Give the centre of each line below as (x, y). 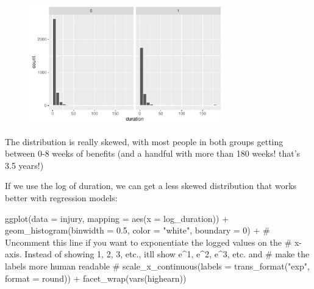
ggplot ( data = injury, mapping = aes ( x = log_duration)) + (117, 218)
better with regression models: (61, 198)
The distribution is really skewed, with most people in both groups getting (144, 141)
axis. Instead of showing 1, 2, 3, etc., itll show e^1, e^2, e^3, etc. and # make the (157, 254)
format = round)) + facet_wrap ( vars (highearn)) (96, 278)
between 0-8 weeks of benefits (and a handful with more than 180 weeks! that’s (153, 153)
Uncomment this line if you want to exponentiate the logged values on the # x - (154, 242)
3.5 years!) (24, 165)
